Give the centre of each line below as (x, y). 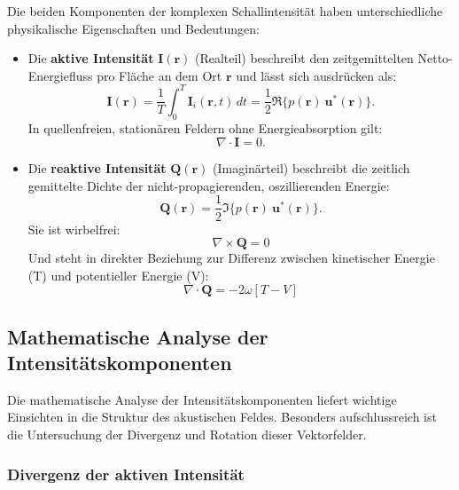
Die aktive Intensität (91, 58)
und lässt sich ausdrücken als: (316, 75)
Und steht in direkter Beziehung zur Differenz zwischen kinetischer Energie (231, 258)
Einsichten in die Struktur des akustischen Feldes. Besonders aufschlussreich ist (222, 417)
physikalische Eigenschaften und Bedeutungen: (133, 28)
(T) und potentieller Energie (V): (118, 275)
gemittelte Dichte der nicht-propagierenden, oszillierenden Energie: (209, 185)
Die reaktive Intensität (97, 168)
